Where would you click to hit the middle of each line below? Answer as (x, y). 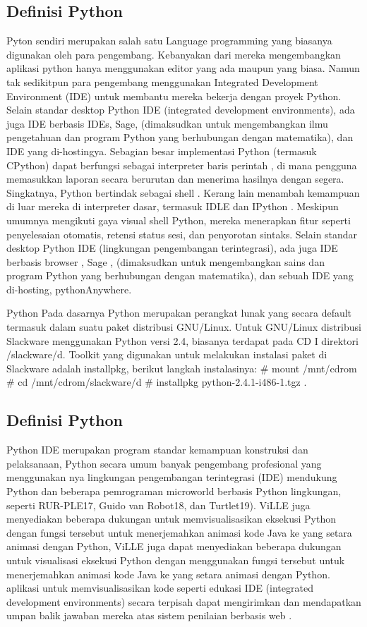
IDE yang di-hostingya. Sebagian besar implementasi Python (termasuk (162, 151)
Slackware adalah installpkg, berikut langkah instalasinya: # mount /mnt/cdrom (182, 368)
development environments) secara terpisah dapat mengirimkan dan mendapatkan (184, 601)
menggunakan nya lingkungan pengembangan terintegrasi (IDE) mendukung (172, 477)
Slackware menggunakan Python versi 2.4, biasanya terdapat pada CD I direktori (182, 340)
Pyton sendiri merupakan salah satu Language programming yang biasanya (169, 41)
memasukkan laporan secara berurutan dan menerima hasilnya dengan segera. (175, 179)
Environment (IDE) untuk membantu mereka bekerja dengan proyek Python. (174, 96)
